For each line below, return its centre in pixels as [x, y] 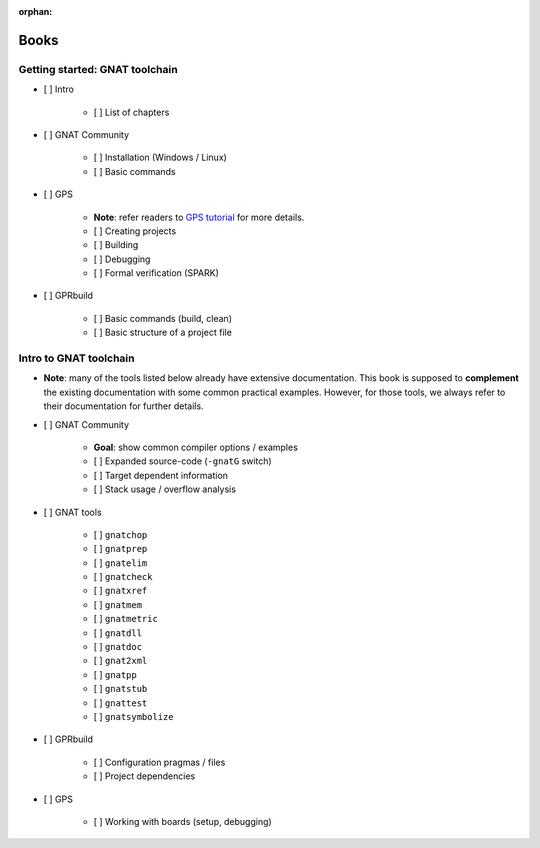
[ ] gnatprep [120, 549]
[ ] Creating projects [135, 231]
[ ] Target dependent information [161, 475]
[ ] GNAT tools [72, 512]
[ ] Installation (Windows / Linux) [160, 157]
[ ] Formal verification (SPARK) [156, 273]
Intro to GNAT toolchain [76, 358]
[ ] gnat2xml [120, 661]
